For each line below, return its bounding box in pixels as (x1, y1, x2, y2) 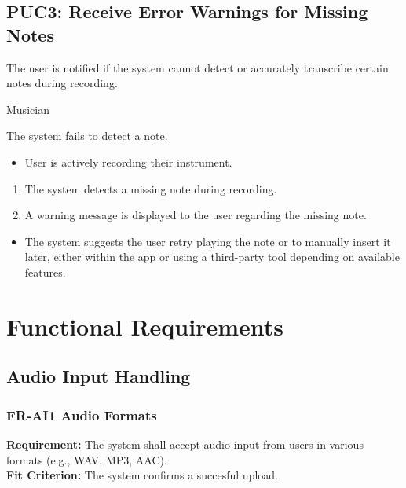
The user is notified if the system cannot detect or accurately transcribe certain (6, 59, 389, 75)
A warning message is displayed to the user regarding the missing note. (24, 207, 367, 223)
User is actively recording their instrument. (24, 153, 232, 170)
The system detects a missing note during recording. (24, 180, 277, 196)
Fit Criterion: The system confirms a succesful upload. (6, 467, 279, 483)
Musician (6, 101, 49, 117)
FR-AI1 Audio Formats (6, 405, 157, 424)
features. (24, 263, 66, 280)
